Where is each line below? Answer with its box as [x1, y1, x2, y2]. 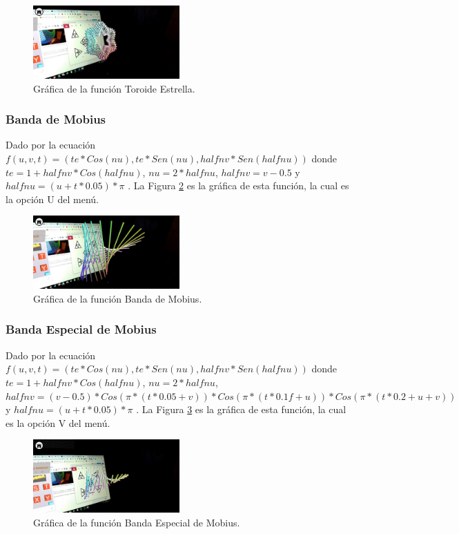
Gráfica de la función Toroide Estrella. [33, 81, 195, 95]
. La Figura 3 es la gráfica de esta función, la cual [136, 402, 346, 417]
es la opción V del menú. [6, 415, 110, 430]
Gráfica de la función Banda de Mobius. [33, 291, 202, 305]
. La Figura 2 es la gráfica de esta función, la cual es [128, 178, 349, 193]
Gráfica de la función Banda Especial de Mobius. [33, 515, 240, 529]
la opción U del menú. [6, 191, 99, 206]
